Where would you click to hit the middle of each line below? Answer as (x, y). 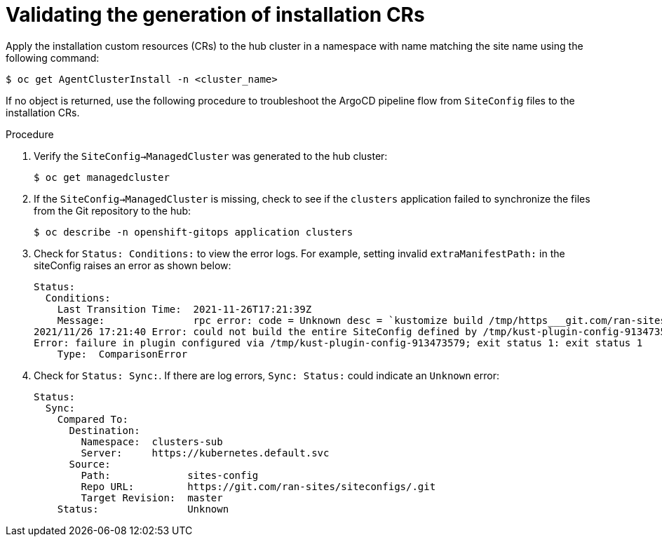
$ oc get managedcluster (102, 177)
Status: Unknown (143, 509)
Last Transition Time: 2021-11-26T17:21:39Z (184, 309)
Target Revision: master (152, 497)
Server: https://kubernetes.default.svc (205, 453)
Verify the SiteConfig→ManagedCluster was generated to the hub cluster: (211, 156)
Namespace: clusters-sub (152, 441)
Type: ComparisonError (122, 354)
